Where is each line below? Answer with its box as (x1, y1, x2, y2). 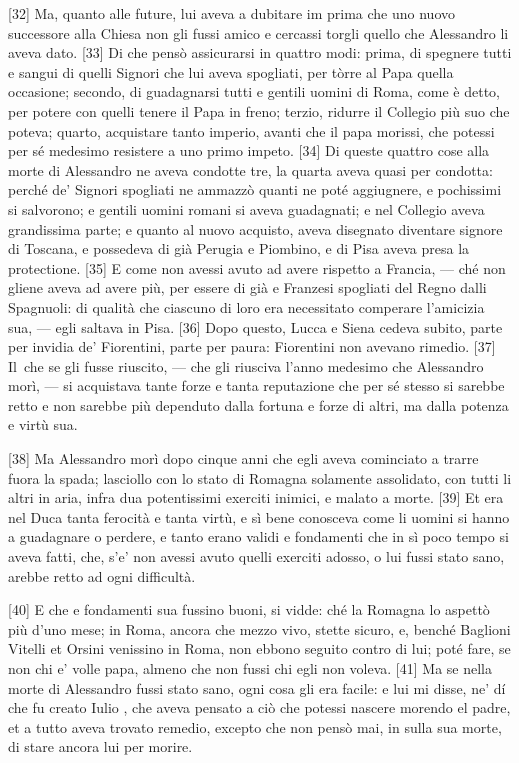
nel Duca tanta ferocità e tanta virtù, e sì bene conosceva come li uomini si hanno (8, 506, 510, 527)
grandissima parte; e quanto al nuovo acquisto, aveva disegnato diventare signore (8, 218, 503, 239)
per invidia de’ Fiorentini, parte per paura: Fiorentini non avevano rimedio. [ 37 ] (8, 336, 496, 357)
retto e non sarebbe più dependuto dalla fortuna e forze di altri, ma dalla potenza (8, 394, 509, 415)
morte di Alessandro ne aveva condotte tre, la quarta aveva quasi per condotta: (8, 159, 493, 180)
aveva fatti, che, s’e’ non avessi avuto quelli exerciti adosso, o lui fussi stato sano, (8, 546, 505, 567)
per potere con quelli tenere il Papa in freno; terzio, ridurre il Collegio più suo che (8, 100, 510, 121)
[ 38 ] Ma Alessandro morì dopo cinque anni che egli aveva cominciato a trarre (8, 448, 479, 469)
